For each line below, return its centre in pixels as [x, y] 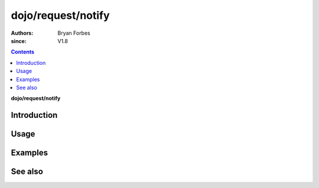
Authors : [22, 33]
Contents [23, 52]
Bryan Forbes [74, 33]
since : [19, 41]
